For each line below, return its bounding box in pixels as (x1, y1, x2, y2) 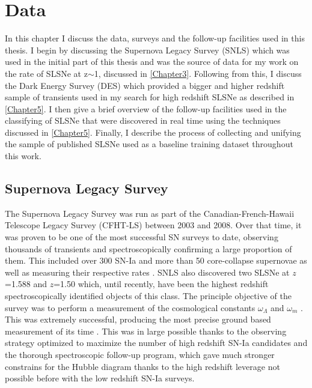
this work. (5, 150, 41, 162)
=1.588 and (5, 277, 47, 290)
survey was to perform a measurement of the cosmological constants (5, 301, 255, 314)
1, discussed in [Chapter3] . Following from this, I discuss (94, 67, 302, 79)
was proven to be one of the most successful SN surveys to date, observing (5, 231, 278, 243)
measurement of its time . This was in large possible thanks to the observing (5, 324, 287, 337)
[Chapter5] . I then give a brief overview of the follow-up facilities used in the (5, 102, 287, 115)
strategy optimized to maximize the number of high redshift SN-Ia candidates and (5, 336, 308, 349)
